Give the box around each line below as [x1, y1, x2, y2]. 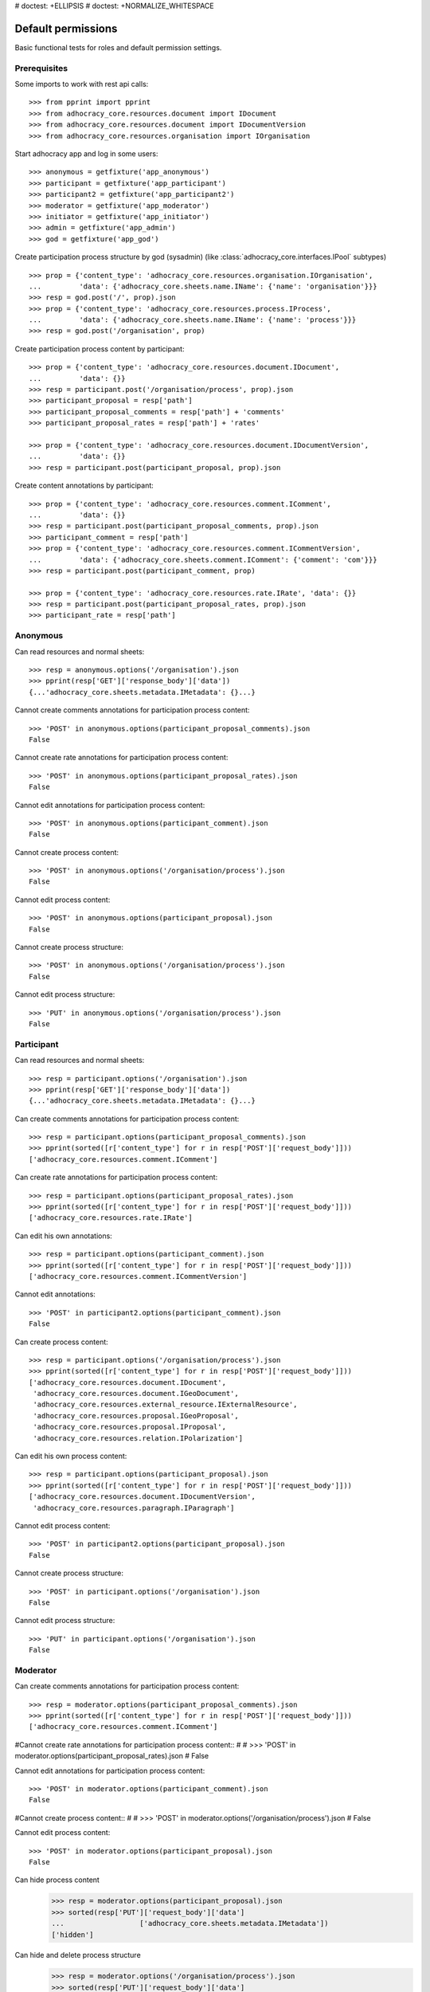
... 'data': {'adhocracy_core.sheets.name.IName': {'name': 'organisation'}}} [29, 281, 377, 291]
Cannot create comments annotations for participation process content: [14, 705, 250, 715]
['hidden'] [51, 1930, 94, 1939]
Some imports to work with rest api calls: [14, 80, 149, 89]
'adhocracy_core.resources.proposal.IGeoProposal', [33, 1411, 239, 1420]
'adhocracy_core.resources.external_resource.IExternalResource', [33, 1400, 298, 1410]
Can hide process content [14, 1875, 100, 1884]
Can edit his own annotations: [14, 1231, 113, 1241]
